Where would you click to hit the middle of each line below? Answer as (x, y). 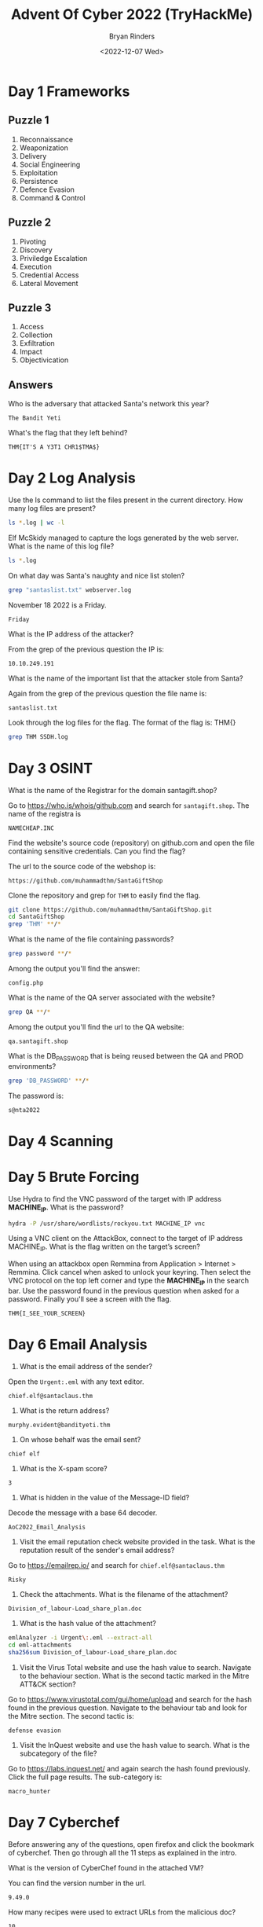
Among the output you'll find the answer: (74, 969)
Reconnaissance (46, 139)
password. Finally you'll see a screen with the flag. (90, 1299)
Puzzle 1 (29, 121)
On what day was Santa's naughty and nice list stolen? (97, 575)
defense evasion (35, 1731)
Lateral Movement (49, 283)
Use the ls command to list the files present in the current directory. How (126, 500)
